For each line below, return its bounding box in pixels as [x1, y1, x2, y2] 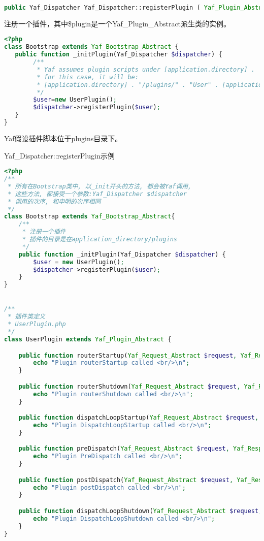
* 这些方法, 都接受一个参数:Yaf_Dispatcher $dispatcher [8, 190, 187, 198]
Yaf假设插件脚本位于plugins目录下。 [4, 133, 122, 143]
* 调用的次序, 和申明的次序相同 [8, 198, 101, 205]
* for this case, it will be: [37, 73, 139, 81]
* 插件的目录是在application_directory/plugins [22, 236, 177, 243]
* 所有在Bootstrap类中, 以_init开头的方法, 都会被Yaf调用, [8, 182, 192, 190]
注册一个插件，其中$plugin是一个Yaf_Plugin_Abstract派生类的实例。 [4, 18, 231, 28]
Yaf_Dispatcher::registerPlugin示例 [4, 150, 115, 161]
